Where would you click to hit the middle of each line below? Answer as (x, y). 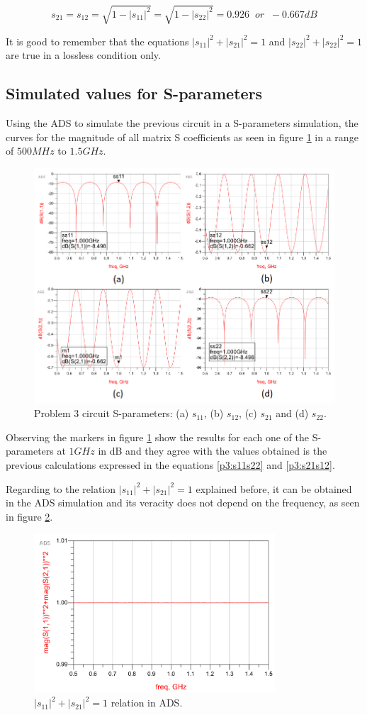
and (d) (292, 413)
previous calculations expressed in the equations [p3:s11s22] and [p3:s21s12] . (170, 464)
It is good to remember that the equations (97, 41)
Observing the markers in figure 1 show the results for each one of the (157, 437)
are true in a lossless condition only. (83, 55)
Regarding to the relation (61, 488)
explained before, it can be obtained (274, 488)
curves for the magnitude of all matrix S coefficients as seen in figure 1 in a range (182, 137)
